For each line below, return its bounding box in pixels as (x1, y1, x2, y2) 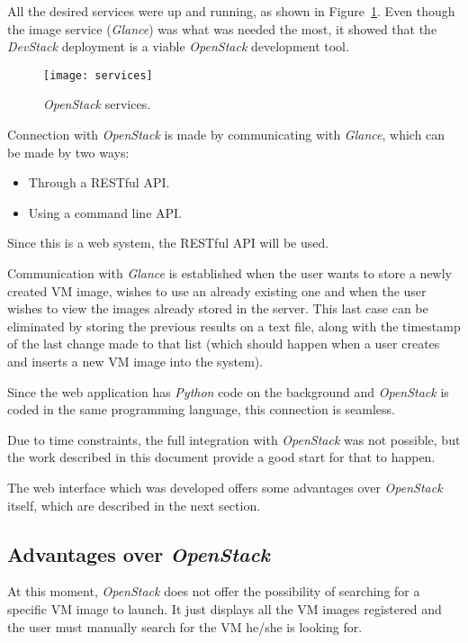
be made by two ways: (7, 142, 130, 161)
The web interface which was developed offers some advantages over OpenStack (7, 477, 443, 496)
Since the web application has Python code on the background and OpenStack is (7, 382, 449, 401)
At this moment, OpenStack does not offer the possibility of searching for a (7, 582, 420, 601)
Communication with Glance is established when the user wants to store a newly (7, 264, 453, 282)
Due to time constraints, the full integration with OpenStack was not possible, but (7, 430, 461, 448)
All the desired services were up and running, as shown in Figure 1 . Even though (7, 2, 455, 20)
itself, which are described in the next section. (7, 495, 261, 514)
